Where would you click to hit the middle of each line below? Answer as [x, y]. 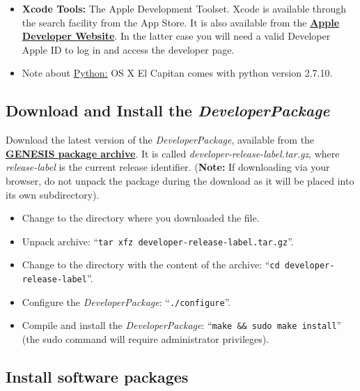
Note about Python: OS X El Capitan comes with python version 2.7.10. [177, 73]
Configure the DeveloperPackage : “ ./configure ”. [126, 301]
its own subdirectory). [53, 194]
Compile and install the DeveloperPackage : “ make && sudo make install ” [182, 325]
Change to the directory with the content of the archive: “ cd [151, 264]
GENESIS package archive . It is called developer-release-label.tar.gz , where [173, 153]
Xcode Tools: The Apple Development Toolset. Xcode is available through [184, 8]
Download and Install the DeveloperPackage [168, 110]
